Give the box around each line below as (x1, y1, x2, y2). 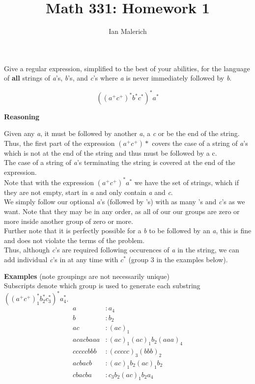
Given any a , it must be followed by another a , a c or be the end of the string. (4, 128, 240, 138)
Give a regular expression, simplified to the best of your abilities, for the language (4, 63, 250, 73)
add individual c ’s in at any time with (4, 254, 118, 265)
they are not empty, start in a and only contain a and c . (4, 187, 173, 197)
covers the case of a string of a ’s (152, 137, 248, 148)
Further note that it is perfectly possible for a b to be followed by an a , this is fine (4, 225, 252, 236)
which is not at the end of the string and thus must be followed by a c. (4, 147, 217, 158)
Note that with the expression (4, 177, 94, 187)
